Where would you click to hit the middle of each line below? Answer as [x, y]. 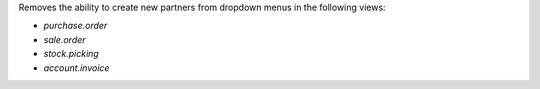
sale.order [64, 39]
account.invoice [76, 67]
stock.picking [71, 54]
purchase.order [75, 26]
